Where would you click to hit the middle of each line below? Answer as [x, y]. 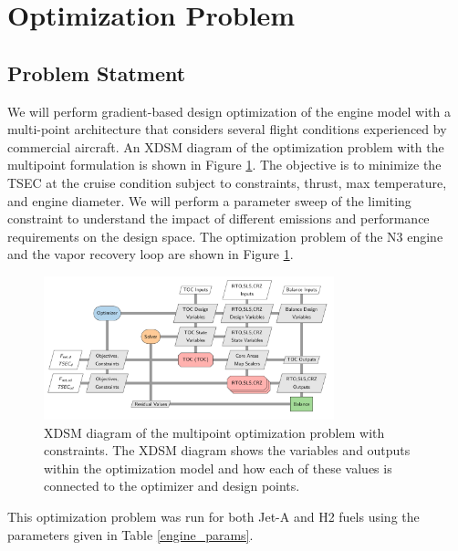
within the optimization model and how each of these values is [218, 468]
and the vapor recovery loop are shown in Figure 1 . [151, 254]
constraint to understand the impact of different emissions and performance [219, 218]
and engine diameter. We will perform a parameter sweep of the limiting [209, 200]
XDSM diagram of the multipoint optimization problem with [214, 432]
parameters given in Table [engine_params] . [130, 534]
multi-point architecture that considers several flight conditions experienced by [227, 129]
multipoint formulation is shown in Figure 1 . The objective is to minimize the [224, 165]
